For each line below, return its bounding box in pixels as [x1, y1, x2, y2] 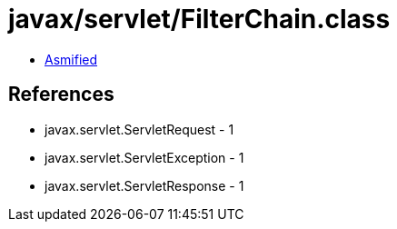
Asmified [45, 51, 98, 67]
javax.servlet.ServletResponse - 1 [45, 177, 244, 194]
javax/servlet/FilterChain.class [8, 4, 391, 35]
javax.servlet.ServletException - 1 [45, 149, 244, 165]
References [8, 83, 114, 106]
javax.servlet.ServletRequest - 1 [45, 121, 234, 137]
